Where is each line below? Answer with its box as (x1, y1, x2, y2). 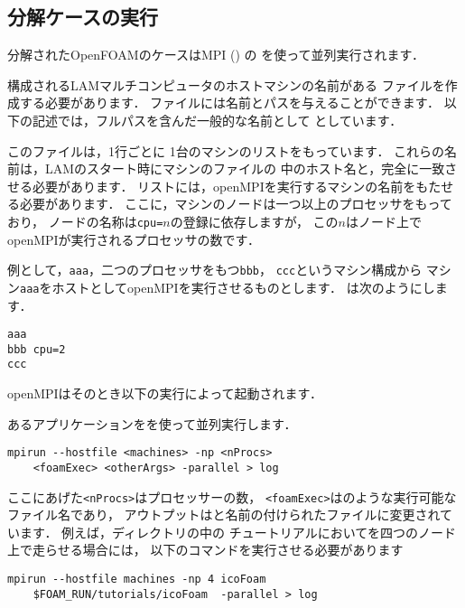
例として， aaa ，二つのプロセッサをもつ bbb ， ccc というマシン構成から (7, 260, 423, 279)
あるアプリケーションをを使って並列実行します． (7, 414, 297, 433)
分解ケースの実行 (7, 3, 158, 31)
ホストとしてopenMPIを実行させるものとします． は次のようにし (51, 277, 435, 296)
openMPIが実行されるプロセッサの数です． (7, 229, 261, 248)
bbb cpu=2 (7, 342, 66, 356)
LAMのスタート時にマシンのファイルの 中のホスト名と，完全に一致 (44, 159, 445, 178)
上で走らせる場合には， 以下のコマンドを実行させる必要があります (7, 540, 404, 559)
